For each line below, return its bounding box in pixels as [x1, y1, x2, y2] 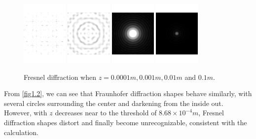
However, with [4, 107, 47, 118]
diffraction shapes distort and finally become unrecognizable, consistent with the [4, 117, 247, 127]
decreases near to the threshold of [55, 107, 157, 118]
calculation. [4, 127, 39, 137]
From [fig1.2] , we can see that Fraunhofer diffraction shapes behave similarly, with [4, 88, 252, 99]
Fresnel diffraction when [24, 71, 96, 82]
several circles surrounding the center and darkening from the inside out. [4, 98, 223, 108]
